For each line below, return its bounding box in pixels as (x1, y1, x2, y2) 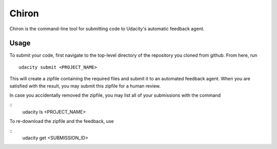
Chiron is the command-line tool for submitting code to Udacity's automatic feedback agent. (9, 26, 205, 32)
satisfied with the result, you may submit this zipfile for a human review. (9, 82, 161, 89)
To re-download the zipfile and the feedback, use (9, 118, 114, 124)
